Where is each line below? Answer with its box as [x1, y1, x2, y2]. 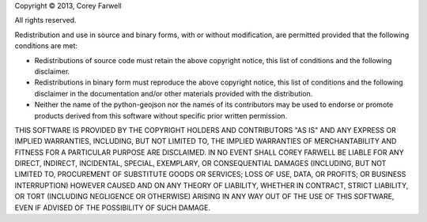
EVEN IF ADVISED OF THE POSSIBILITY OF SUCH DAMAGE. [14, 202, 211, 213]
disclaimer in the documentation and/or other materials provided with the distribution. [34, 88, 313, 98]
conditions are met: [14, 41, 78, 51]
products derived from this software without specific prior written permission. [34, 111, 288, 120]
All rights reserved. [14, 16, 77, 25]
